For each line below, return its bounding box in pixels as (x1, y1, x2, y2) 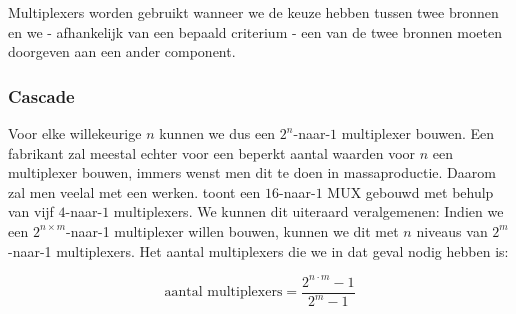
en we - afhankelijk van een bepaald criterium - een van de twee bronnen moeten (8, 21, 502, 42)
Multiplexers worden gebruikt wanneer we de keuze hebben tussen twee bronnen (8, 2, 499, 22)
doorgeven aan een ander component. (8, 41, 236, 62)
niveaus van (416, 220, 488, 241)
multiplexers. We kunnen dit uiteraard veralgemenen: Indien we (113, 201, 504, 222)
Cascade (8, 83, 75, 108)
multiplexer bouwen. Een (341, 123, 495, 143)
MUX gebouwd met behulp (327, 181, 494, 202)
